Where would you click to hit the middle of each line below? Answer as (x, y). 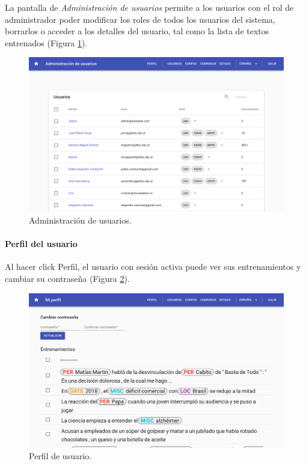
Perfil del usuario (41, 244)
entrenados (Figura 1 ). (46, 42)
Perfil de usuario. (60, 456)
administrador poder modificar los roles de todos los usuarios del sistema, (140, 19)
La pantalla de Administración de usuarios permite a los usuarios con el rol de (149, 7)
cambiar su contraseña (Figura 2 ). (67, 279)
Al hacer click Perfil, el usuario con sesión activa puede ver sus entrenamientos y (153, 267)
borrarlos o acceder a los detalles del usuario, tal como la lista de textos (137, 31)
